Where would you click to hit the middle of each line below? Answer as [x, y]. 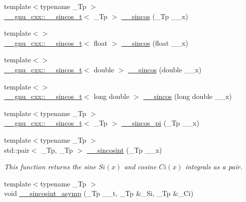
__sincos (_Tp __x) [155, 16]
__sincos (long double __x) [188, 96]
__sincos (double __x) [165, 69]
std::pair [17, 149]
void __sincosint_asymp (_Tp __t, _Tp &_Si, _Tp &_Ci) [99, 193]
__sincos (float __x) [155, 42]
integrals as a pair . [214, 167]
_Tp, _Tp [57, 149]
